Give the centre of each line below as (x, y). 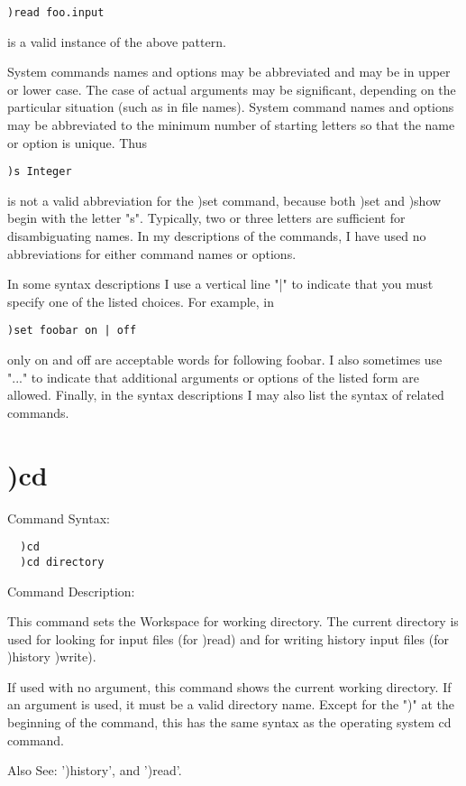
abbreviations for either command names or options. (152, 253)
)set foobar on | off (72, 331)
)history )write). (52, 657)
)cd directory (62, 562)
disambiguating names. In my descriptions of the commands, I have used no (217, 236)
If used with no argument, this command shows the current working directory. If (229, 686)
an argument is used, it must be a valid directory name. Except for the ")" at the (231, 704)
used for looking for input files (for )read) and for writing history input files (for (228, 638)
